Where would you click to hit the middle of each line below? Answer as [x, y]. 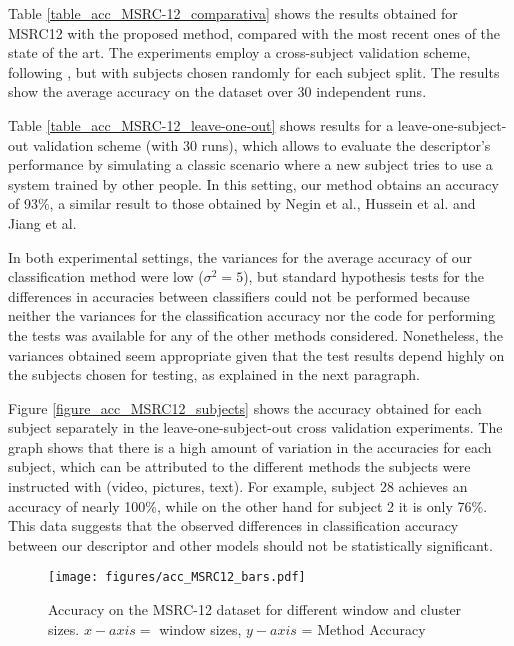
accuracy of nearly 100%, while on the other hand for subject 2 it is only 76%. [248, 505]
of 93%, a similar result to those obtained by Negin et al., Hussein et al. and [242, 203]
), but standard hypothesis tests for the [363, 276]
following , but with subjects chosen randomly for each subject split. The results [254, 71]
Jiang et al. [42, 222]
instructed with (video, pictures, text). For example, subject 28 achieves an [238, 486]
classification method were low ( [106, 276]
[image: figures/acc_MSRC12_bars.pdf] [177, 577]
